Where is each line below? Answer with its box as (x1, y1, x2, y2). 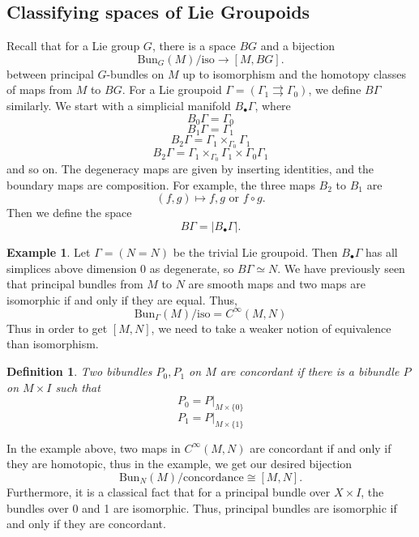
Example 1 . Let (6, 243, 91, 260)
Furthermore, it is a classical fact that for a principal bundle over (6, 484, 331, 501)
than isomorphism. (6, 335, 99, 352)
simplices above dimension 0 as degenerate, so (6, 259, 234, 276)
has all (365, 243, 398, 260)
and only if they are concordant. (6, 515, 166, 532)
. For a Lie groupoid (122, 81, 222, 98)
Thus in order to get (6, 319, 108, 336)
